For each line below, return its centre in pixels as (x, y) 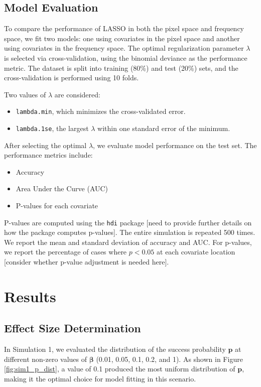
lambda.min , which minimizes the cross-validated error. (101, 111)
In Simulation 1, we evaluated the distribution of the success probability (115, 349)
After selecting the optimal (45, 145)
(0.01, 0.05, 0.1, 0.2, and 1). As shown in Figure (169, 359)
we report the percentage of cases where (66, 252)
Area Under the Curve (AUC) (62, 188)
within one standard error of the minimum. (164, 128)
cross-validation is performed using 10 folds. (72, 78)
